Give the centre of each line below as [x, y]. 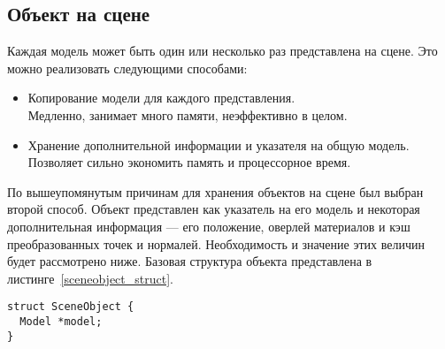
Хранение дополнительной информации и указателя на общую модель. [219, 144]
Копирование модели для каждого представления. [161, 98]
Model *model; [61, 321]
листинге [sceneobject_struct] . [90, 278]
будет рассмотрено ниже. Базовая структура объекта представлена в [190, 261]
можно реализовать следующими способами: [127, 68]
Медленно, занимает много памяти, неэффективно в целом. [188, 114]
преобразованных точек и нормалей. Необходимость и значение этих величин [216, 243]
